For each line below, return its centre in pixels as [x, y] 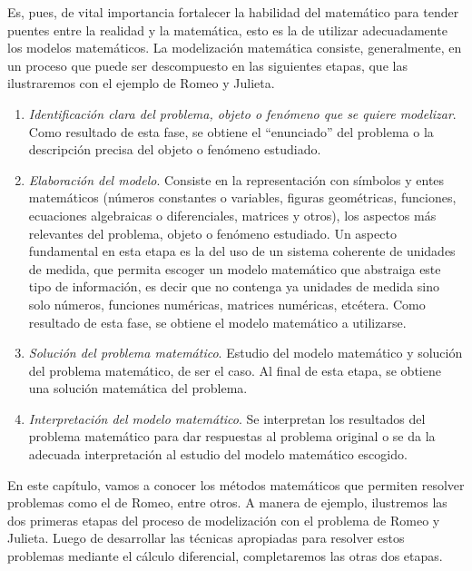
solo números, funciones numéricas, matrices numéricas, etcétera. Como [227, 304]
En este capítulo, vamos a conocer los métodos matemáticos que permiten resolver [236, 484]
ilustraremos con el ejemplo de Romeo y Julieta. [141, 83]
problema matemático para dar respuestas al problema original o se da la [232, 436]
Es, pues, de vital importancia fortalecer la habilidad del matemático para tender [233, 12]
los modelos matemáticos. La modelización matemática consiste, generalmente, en [235, 48]
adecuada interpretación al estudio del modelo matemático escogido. [218, 454]
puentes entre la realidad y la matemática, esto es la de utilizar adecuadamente [227, 30]
